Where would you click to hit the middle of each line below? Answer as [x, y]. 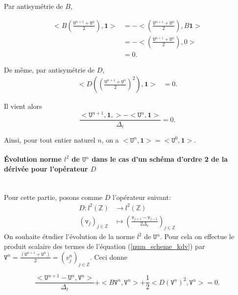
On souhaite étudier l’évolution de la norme [69, 236]
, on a [110, 139]
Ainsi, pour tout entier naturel [50, 139]
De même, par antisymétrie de [49, 69]
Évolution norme [33, 159]
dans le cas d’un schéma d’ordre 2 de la [160, 159]
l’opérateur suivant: [142, 197]
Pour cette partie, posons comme [53, 197]
